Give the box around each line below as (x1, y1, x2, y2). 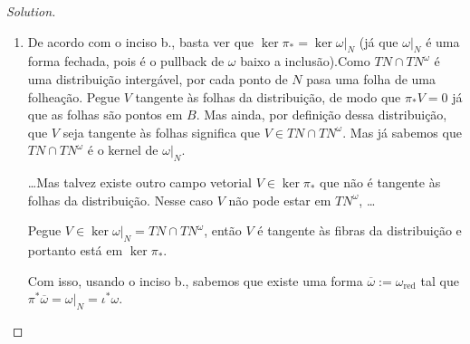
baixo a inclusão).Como (240, 52, 370, 71)
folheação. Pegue (27, 87, 120, 106)
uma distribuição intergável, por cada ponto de (27, 69, 288, 88)
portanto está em (27, 241, 123, 260)
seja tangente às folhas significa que (62, 122, 260, 141)
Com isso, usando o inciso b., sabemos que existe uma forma (27, 271, 363, 290)
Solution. (6, 2, 56, 20)
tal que (420, 271, 459, 290)
